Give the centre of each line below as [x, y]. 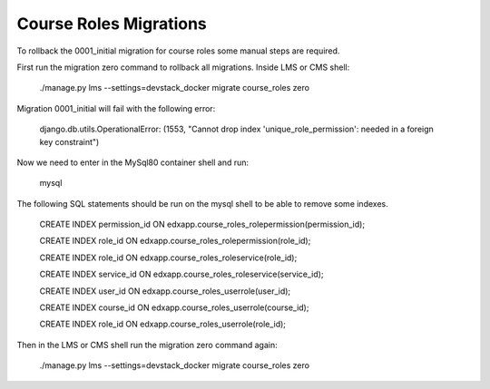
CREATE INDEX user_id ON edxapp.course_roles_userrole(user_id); [165, 291]
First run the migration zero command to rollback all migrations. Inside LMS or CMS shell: [183, 67]
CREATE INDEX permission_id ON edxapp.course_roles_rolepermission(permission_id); [202, 224]
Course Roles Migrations [112, 24]
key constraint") [69, 141]
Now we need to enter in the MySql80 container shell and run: [133, 162]
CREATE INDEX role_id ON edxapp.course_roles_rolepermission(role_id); [175, 241]
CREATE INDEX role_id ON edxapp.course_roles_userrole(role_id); [162, 324]
